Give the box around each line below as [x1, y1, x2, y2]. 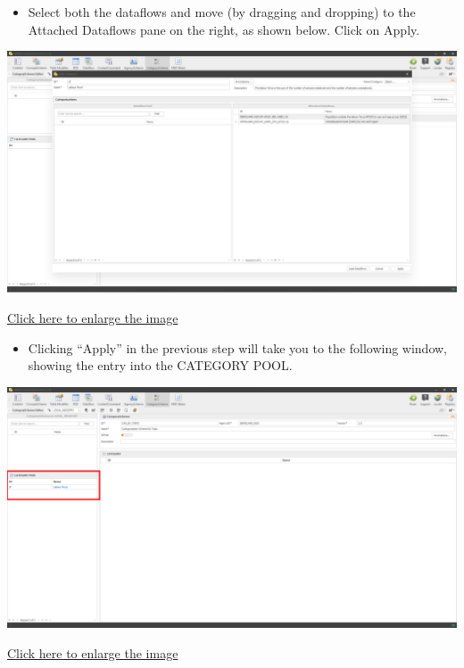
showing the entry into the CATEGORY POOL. [28, 356, 293, 375]
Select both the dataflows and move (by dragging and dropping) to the [28, 3, 416, 21]
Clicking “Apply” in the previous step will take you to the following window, [28, 338, 448, 357]
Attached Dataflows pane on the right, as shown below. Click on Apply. [28, 20, 420, 38]
